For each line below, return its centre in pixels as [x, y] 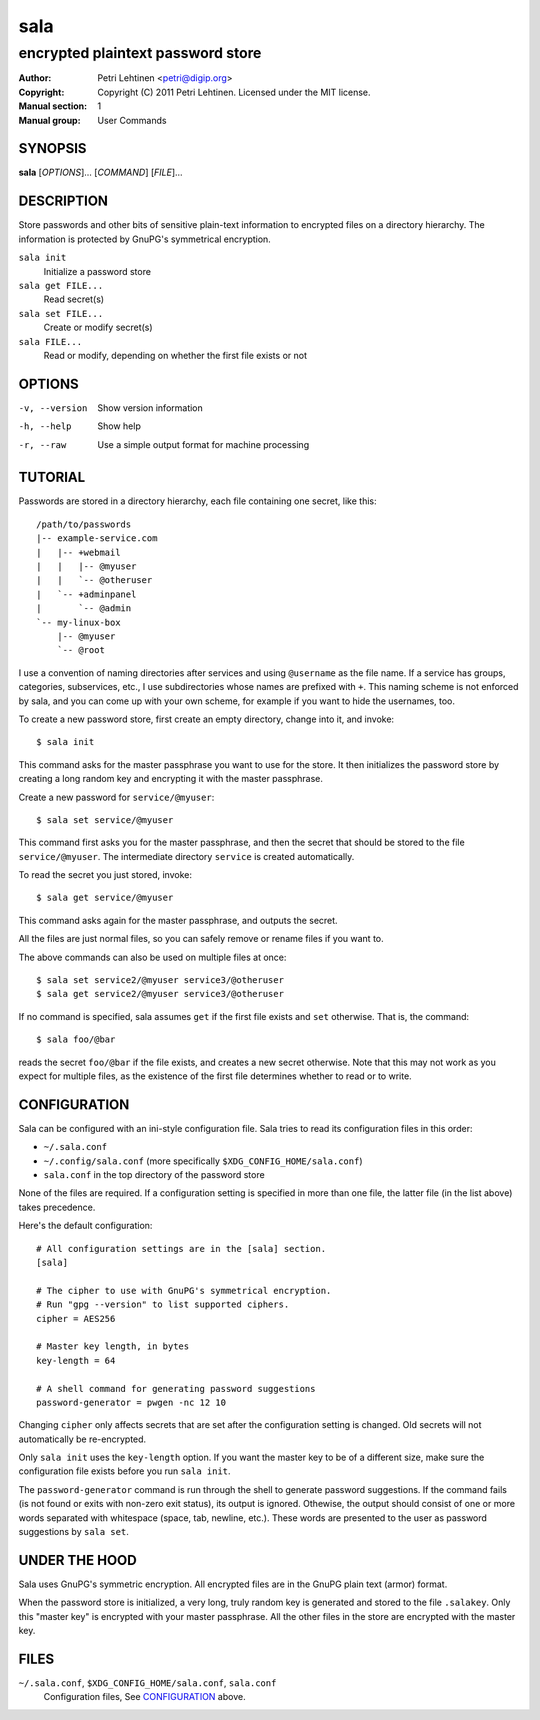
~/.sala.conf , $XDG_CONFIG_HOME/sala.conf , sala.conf [147, 1683]
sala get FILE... [61, 285]
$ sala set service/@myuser [105, 819]
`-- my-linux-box [78, 622]
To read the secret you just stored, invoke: [105, 875]
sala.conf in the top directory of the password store [154, 1175]
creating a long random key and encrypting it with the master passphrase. [171, 779]
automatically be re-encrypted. [82, 1439]
